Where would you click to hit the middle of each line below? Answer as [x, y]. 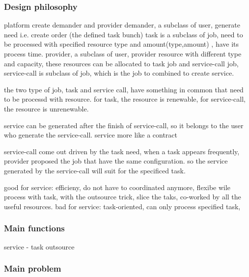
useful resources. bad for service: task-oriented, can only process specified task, [122, 206]
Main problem [33, 268]
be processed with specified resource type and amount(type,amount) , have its [122, 44]
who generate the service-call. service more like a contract [91, 135]
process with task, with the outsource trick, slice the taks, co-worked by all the [123, 197]
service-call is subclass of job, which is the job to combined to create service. [119, 73]
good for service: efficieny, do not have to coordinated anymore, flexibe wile [117, 187]
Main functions [34, 228]
